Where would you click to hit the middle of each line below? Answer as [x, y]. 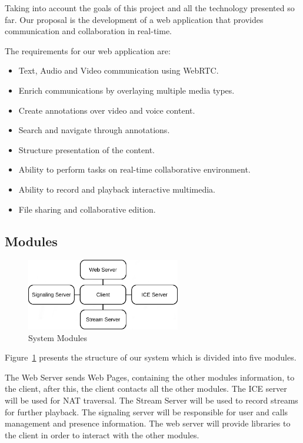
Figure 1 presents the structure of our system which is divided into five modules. [151, 357]
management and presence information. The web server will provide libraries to [148, 423]
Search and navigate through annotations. [94, 130]
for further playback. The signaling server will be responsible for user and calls [146, 411]
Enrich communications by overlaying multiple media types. [126, 90]
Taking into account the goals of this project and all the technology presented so [150, 8]
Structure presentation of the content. [87, 149]
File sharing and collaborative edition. [87, 209]
